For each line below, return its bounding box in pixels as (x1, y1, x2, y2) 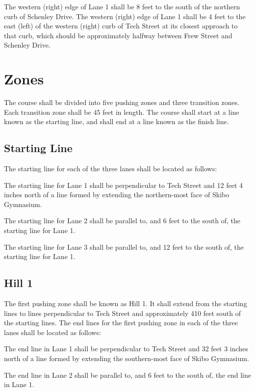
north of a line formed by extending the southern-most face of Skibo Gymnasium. (4, 353, 249, 363)
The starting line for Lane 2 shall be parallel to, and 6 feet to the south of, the (4, 215, 240, 226)
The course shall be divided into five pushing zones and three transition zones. (4, 97, 240, 107)
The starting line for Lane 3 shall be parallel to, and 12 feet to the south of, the (4, 241, 244, 252)
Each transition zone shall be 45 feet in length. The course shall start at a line (4, 106, 239, 117)
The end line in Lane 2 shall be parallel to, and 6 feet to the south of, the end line (4, 369, 251, 380)
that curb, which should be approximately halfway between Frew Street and (4, 30, 232, 40)
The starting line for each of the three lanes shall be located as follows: (4, 163, 217, 174)
